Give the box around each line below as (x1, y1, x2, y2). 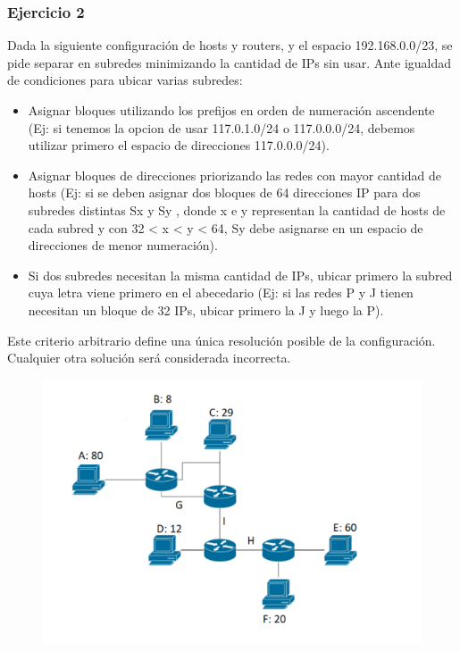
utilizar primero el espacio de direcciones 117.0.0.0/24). (28, 136, 330, 155)
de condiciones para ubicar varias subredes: (7, 71, 243, 89)
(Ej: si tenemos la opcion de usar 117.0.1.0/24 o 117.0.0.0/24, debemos (28, 118, 415, 137)
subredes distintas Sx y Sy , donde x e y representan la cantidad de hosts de (28, 200, 446, 219)
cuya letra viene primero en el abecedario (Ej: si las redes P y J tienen (28, 283, 414, 302)
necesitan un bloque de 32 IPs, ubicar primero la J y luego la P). (28, 300, 384, 319)
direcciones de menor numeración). (28, 236, 218, 255)
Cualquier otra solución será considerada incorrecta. (7, 348, 291, 367)
